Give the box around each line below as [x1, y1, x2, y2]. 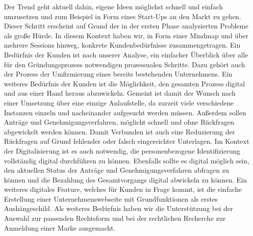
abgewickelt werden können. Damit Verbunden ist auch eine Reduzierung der [4, 126, 235, 136]
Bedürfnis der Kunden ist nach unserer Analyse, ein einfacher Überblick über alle [4, 49, 248, 59]
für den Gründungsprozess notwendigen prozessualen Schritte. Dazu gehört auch [4, 59, 245, 69]
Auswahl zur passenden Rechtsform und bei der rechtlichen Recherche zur [4, 213, 226, 223]
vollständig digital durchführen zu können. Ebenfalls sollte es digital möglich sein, [4, 155, 250, 165]
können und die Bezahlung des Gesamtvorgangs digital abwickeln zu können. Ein [4, 174, 247, 184]
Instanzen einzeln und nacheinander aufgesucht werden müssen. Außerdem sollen [4, 107, 246, 117]
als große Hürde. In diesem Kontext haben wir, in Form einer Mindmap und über [4, 30, 249, 40]
